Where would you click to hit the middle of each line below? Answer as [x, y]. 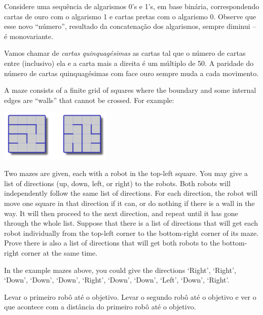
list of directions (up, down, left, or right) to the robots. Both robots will [117, 183]
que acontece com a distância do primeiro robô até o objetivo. [100, 307]
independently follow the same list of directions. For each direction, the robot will [131, 193]
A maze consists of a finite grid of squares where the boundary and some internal [130, 90]
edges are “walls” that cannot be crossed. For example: [89, 100]
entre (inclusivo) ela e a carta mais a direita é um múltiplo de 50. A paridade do [129, 63]
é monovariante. [29, 36]
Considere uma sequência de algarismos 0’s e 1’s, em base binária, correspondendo [132, 6]
